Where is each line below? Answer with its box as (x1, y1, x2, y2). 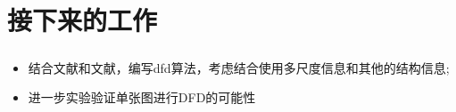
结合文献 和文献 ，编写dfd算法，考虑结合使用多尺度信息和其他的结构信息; (28, 58, 450, 76)
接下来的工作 (7, 2, 158, 38)
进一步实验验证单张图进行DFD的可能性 (28, 88, 256, 107)
